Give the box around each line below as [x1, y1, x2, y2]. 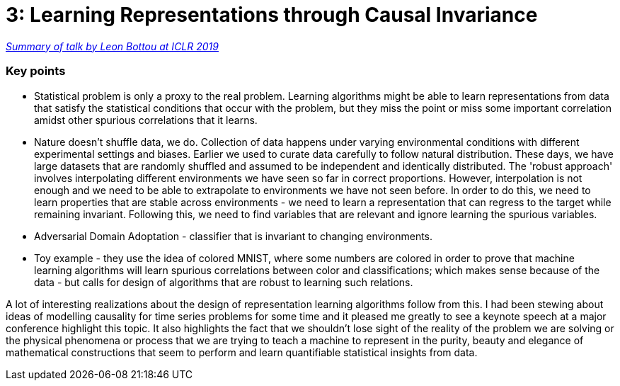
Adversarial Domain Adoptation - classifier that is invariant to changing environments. [34, 229, 433, 242]
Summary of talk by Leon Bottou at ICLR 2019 [6, 40, 219, 52]
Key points [6, 64, 66, 79]
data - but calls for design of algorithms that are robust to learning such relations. [34, 276, 413, 288]
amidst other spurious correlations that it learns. [34, 113, 258, 126]
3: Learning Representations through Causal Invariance [6, 3, 538, 27]
